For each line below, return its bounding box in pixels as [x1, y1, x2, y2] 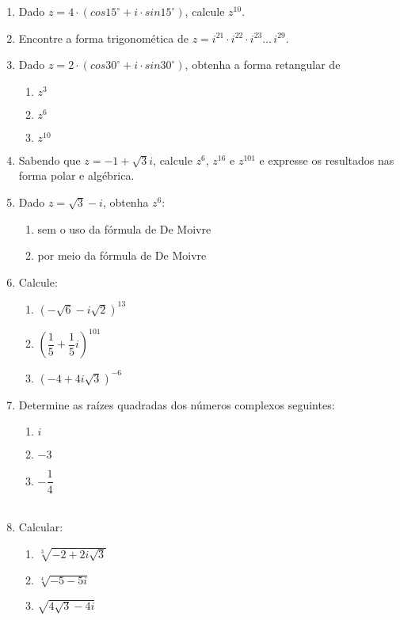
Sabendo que [18, 151, 81, 168]
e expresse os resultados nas [259, 151, 394, 168]
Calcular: [18, 519, 63, 535]
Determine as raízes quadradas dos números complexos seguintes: [18, 396, 335, 413]
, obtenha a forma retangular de [185, 56, 341, 73]
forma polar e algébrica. [18, 167, 135, 184]
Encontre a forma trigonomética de [18, 29, 189, 46]
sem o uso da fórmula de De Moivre [37, 220, 211, 237]
